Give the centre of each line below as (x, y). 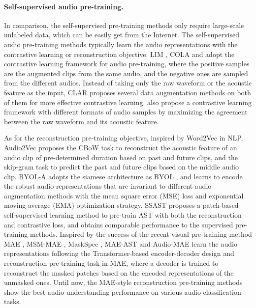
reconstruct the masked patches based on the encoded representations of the (119, 272)
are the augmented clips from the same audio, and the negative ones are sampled (126, 73)
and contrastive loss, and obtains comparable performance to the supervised (119, 224)
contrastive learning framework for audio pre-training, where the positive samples (127, 64)
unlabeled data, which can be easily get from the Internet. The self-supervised (122, 35)
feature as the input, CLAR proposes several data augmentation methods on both (128, 92)
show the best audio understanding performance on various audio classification (123, 292)
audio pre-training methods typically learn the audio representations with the (121, 44)
